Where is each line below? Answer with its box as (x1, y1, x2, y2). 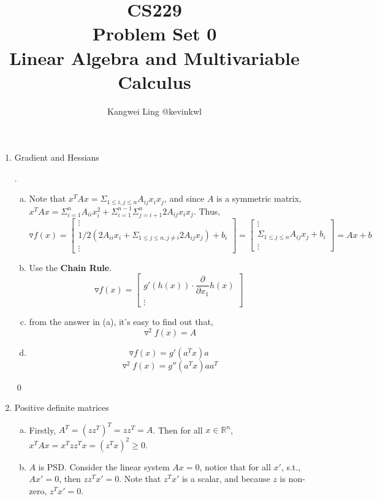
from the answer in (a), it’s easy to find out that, (29, 315, 213, 327)
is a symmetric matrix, (216, 192, 302, 205)
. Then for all (153, 423, 203, 436)
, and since (164, 192, 205, 205)
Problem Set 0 (92, 21, 217, 46)
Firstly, (29, 423, 56, 436)
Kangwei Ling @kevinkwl (107, 104, 202, 117)
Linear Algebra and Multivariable (9, 45, 300, 70)
